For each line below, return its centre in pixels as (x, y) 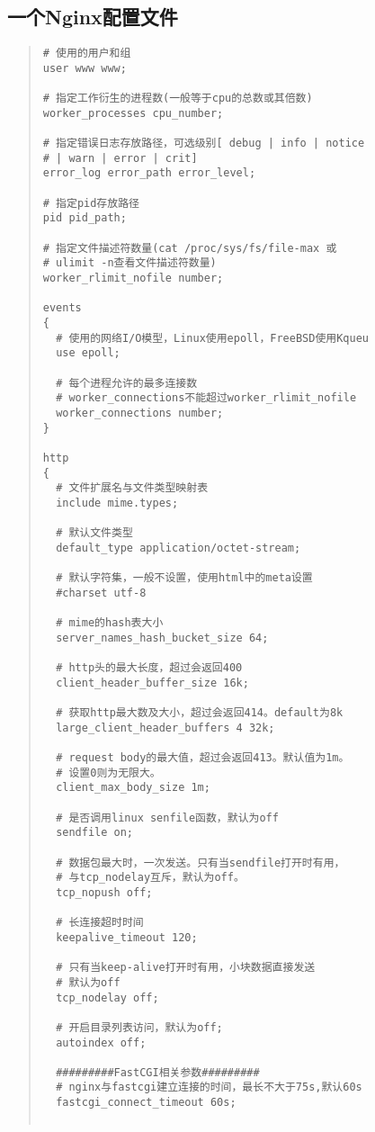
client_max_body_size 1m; (133, 788)
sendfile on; (95, 833)
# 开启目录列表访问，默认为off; (139, 1027)
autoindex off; (101, 1042)
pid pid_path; (85, 218)
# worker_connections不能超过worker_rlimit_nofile (206, 398)
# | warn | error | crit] (120, 158)
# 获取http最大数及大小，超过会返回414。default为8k (200, 713)
